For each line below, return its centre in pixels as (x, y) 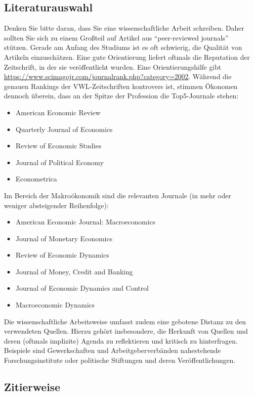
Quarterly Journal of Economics (64, 129)
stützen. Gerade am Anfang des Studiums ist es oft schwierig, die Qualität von (123, 47)
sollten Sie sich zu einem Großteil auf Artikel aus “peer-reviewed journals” (116, 37)
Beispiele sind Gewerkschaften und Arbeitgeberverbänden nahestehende (112, 350)
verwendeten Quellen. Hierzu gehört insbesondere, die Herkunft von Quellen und (126, 331)
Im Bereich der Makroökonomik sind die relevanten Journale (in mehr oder (118, 195)
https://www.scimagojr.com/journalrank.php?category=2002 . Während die (118, 76)
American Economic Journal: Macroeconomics (85, 222)
